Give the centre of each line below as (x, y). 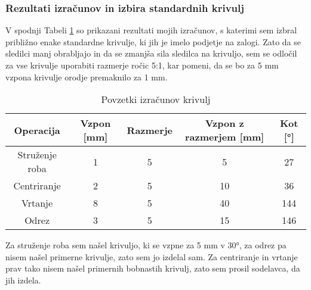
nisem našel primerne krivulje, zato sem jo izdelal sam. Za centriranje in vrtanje (152, 256)
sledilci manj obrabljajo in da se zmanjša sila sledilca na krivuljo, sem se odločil (151, 53)
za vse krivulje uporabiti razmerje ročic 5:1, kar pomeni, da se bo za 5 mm (142, 65)
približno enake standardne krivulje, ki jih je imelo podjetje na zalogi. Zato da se (153, 41)
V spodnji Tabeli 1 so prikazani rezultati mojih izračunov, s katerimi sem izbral (151, 30)
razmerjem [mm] (225, 137)
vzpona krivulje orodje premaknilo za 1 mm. (87, 77)
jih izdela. (23, 280)
